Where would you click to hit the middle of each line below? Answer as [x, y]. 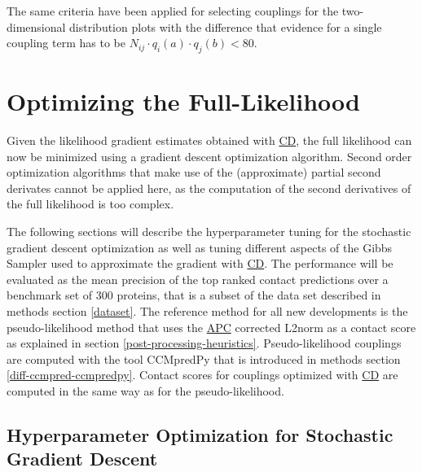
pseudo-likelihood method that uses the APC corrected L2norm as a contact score [211, 327]
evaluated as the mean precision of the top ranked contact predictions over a [198, 279]
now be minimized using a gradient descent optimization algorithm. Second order [209, 156]
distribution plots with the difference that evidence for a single [226, 26]
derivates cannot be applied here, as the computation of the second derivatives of [209, 188]
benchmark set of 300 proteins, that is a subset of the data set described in [194, 295]
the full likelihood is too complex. [90, 204]
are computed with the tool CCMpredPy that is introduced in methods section [204, 358]
